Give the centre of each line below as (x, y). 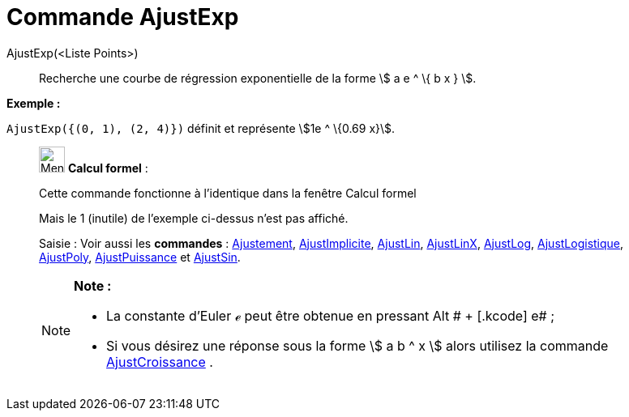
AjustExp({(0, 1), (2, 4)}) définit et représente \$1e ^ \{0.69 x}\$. (201, 128)
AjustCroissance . (160, 362)
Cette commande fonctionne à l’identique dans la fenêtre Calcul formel (228, 193)
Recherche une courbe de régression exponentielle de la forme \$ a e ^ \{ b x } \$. (258, 78)
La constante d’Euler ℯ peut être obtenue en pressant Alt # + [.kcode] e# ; (331, 315)
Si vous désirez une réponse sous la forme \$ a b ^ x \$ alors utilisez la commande (357, 345)
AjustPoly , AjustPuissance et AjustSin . (140, 257)
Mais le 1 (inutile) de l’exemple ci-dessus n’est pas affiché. (194, 218)
